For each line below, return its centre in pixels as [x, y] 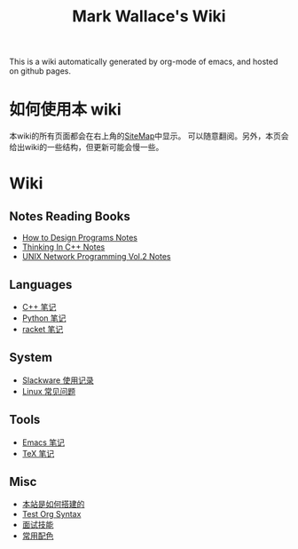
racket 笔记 [43, 329]
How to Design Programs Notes [79, 238]
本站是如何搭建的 [53, 505]
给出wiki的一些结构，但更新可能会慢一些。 [86, 147]
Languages [41, 285]
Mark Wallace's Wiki [149, 16]
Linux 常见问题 [49, 391]
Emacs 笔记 [43, 442]
